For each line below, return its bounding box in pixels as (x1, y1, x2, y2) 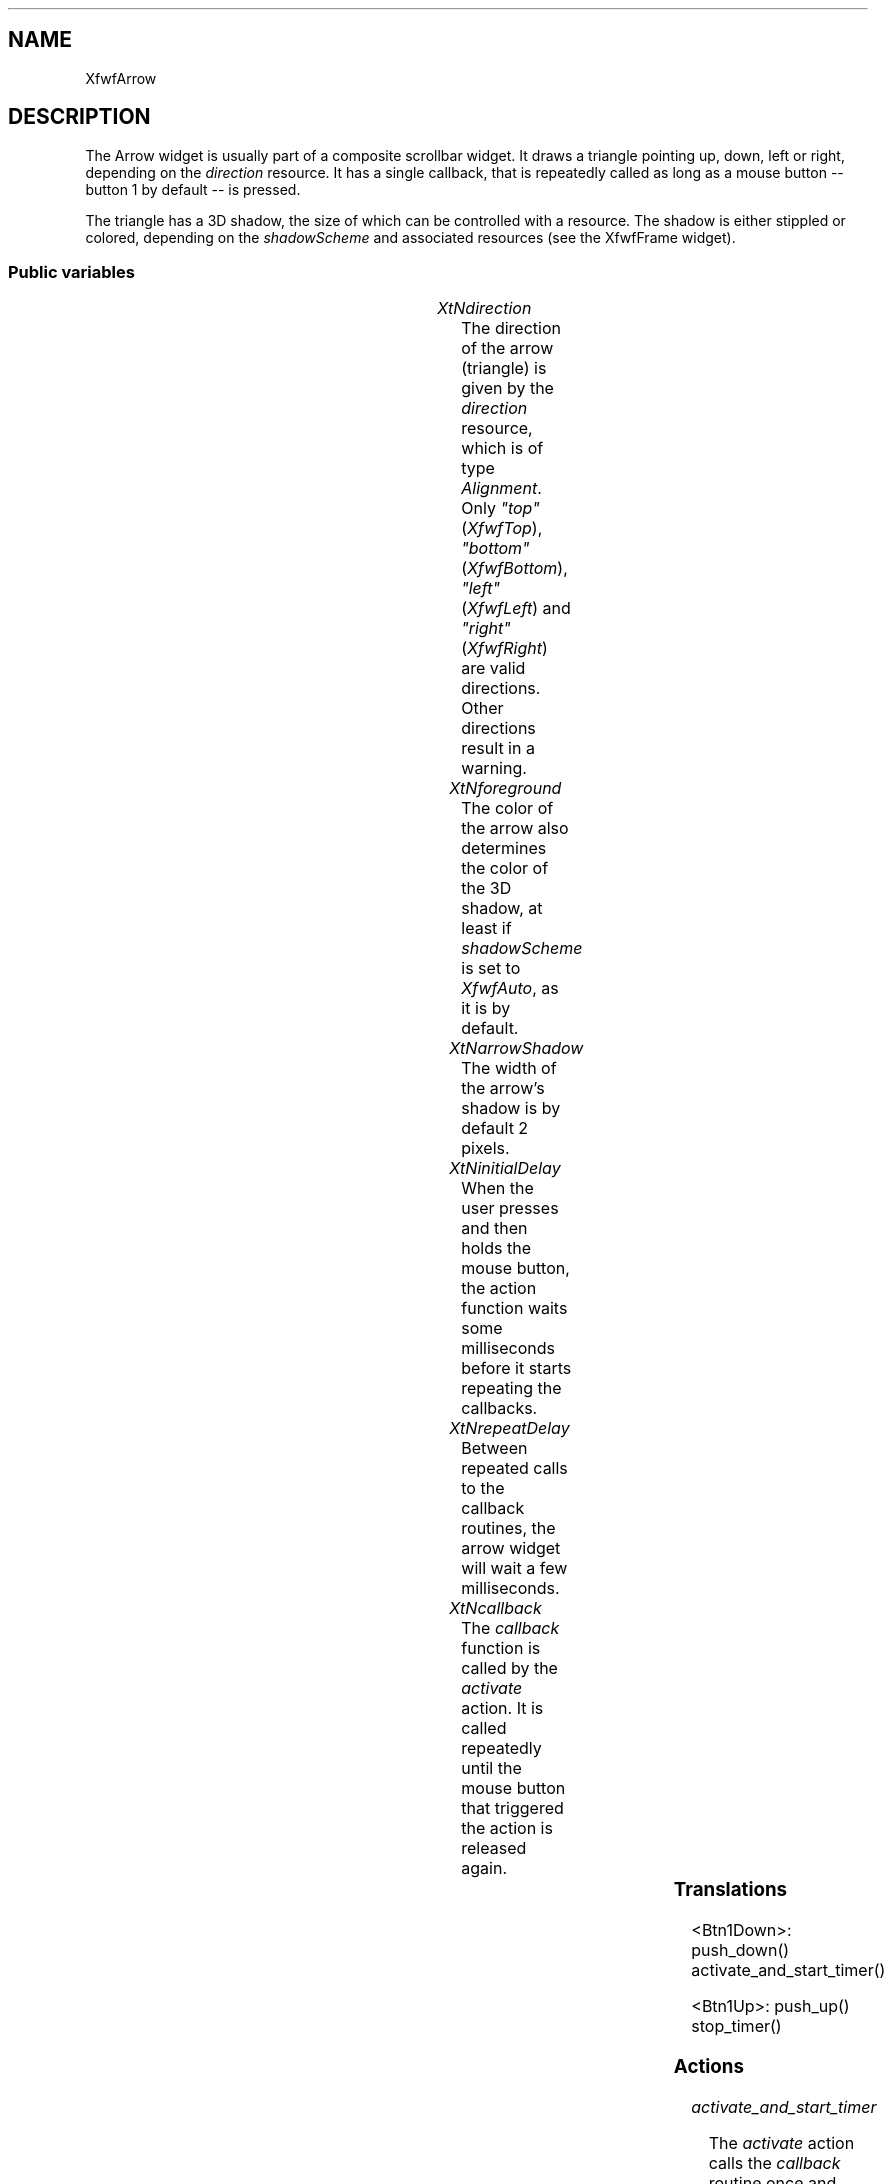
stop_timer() (691, 2016, 782, 2037)
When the (461, 1178, 534, 1199)
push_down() (691, 1940, 790, 1961)
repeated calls (461, 1458, 568, 1479)
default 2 (461, 1118, 529, 1139)
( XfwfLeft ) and (461, 598, 571, 619)
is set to (461, 958, 521, 979)
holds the (461, 1238, 531, 1259)
